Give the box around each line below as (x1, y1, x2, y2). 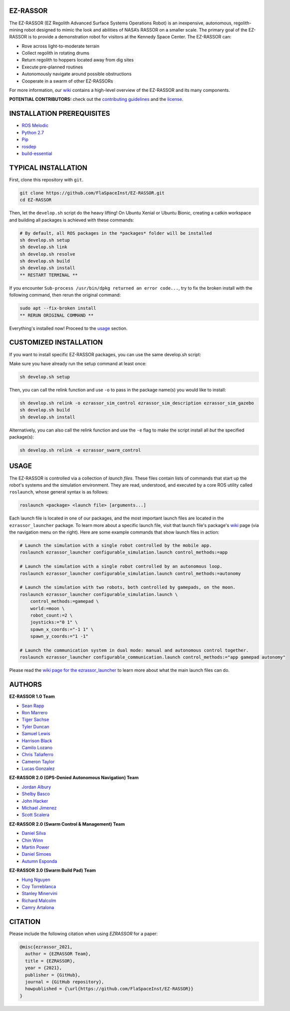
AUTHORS (9, 680, 42, 689)
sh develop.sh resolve (19, 251, 75, 257)
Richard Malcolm (21, 897, 57, 904)
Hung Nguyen (21, 877, 50, 883)
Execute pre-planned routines (21, 64, 83, 70)
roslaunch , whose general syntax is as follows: (9, 489, 109, 495)
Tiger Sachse (21, 717, 49, 723)
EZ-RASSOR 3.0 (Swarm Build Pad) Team (9, 867, 96, 874)
